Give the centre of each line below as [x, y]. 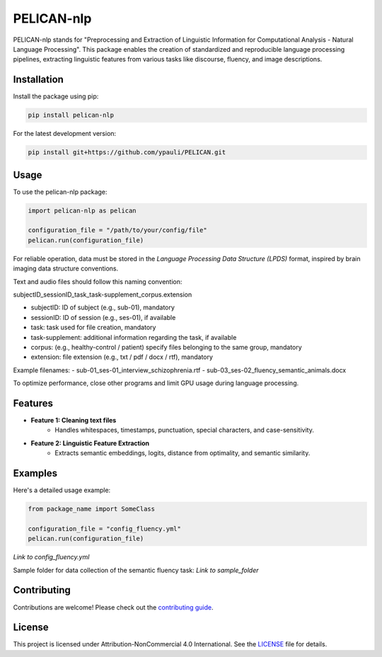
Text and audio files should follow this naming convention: [98, 281]
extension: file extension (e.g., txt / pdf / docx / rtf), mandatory [122, 357]
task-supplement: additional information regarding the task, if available [134, 337]
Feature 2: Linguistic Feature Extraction [90, 443]
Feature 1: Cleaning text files [74, 421]
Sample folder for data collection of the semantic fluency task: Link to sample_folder [136, 570]
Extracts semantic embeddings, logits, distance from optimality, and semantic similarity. [183, 453]
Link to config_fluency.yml [51, 557]
